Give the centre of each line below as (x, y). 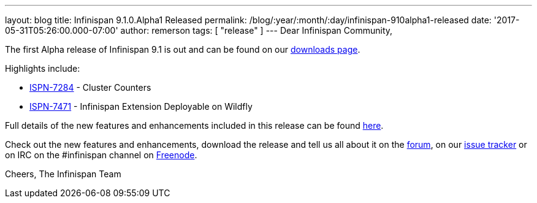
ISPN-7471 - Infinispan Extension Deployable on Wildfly (141, 106)
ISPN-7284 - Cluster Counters (90, 87)
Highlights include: (43, 68)
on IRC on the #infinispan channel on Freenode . (101, 155)
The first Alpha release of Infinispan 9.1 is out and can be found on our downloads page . (183, 49)
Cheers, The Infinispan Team (63, 174)
